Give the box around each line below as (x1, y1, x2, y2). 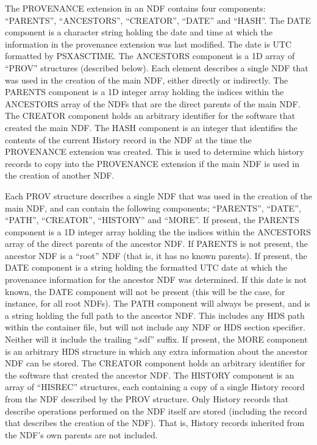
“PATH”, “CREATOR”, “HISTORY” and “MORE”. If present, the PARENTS (5, 213, 299, 226)
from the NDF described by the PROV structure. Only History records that (5, 393, 289, 405)
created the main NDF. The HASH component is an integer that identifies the (5, 121, 297, 133)
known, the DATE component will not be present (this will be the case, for (5, 285, 285, 297)
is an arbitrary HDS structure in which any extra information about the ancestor (5, 344, 308, 357)
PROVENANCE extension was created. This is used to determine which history (5, 145, 304, 158)
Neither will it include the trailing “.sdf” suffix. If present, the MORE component (5, 333, 308, 346)
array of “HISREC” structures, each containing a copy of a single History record (5, 380, 305, 393)
